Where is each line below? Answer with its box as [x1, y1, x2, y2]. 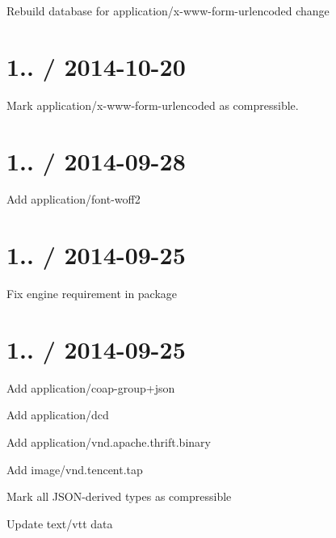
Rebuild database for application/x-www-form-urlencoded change [6, 2, 330, 19]
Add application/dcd [6, 406, 109, 423]
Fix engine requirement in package [6, 285, 178, 302]
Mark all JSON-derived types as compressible [6, 488, 232, 505]
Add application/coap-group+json [6, 379, 175, 396]
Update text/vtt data [6, 515, 113, 532]
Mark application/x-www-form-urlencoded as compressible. [6, 96, 299, 113]
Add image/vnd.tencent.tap [6, 460, 143, 477]
